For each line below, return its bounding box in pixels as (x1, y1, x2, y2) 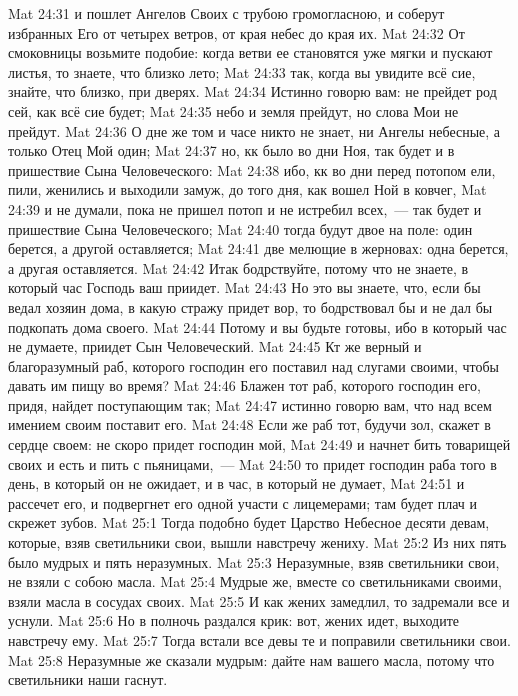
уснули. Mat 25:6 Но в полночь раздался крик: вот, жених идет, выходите (8, 610, 459, 631)
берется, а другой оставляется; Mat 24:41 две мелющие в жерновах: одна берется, (8, 238, 509, 259)
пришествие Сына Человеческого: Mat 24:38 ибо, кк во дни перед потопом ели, (8, 159, 496, 180)
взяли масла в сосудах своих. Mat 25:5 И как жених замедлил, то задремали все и (8, 590, 510, 611)
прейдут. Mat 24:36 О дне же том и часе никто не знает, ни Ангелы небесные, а (8, 120, 501, 141)
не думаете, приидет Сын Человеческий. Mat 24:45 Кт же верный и (8, 336, 422, 357)
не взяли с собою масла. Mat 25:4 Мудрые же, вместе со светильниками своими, (8, 571, 502, 592)
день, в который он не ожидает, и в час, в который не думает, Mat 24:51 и (8, 473, 465, 494)
